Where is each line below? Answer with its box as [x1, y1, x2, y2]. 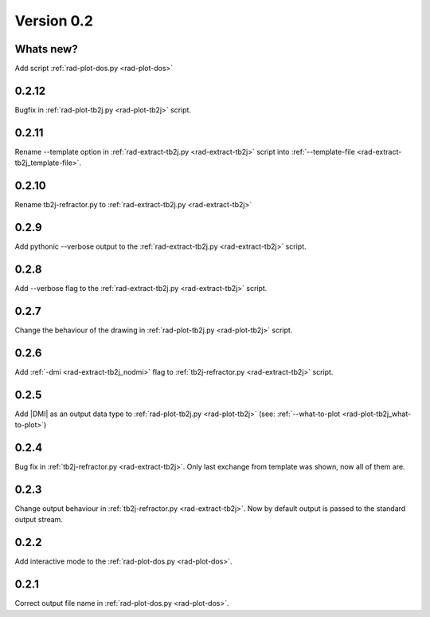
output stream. [14, 515, 64, 525]
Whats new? [14, 42, 79, 56]
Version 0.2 [14, 12, 93, 29]
